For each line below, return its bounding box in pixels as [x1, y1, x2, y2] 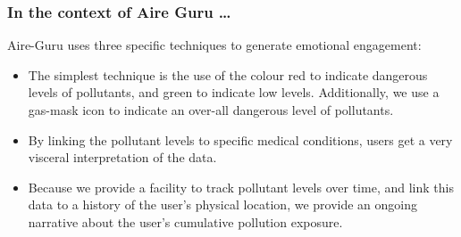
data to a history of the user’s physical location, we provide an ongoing [28, 195, 418, 214]
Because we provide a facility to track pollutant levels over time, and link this [28, 177, 454, 196]
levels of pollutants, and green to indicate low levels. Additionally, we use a [28, 83, 440, 102]
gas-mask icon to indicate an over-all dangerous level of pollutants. [28, 101, 394, 118]
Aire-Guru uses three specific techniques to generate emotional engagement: [7, 36, 422, 54]
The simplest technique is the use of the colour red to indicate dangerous [28, 65, 428, 84]
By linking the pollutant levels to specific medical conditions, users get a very [28, 130, 453, 149]
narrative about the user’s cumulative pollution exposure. [28, 212, 343, 231]
